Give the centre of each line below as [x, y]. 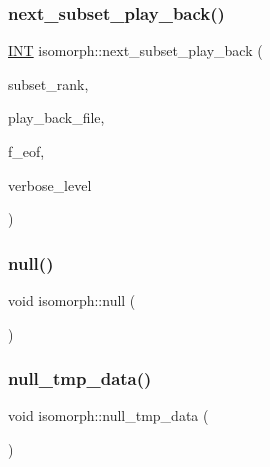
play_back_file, [56, 117]
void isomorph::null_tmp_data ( [108, 415]
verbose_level [50, 184]
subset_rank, [48, 83]
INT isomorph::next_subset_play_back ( [135, 50]
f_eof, [26, 151]
